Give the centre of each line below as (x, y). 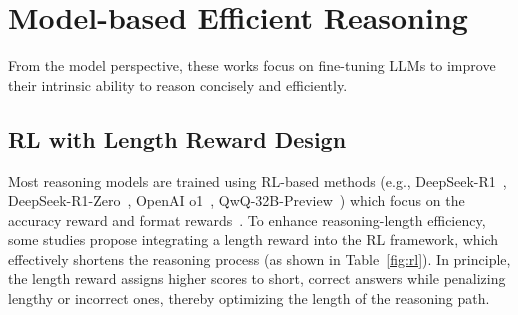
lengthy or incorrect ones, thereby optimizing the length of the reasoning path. (249, 298)
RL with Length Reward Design (177, 138)
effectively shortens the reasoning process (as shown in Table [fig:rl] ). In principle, (259, 258)
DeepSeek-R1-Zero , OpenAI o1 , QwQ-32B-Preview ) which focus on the (236, 200)
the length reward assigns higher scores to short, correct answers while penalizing (257, 278)
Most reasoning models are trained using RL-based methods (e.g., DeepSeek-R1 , (257, 180)
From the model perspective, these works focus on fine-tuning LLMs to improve (252, 65)
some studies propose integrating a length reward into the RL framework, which (253, 239)
